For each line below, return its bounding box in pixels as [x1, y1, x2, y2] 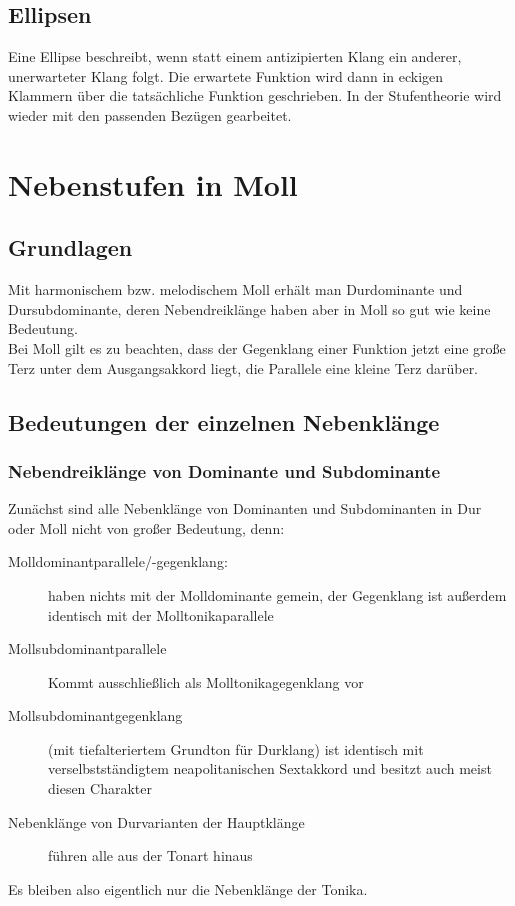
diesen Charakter [48, 778, 152, 799]
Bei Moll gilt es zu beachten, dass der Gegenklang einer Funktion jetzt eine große [8, 337, 506, 358]
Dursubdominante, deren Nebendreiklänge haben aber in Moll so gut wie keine [8, 298, 491, 319]
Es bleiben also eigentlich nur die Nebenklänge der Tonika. [8, 878, 368, 899]
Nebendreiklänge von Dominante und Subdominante [8, 458, 441, 483]
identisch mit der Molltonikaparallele [48, 604, 274, 625]
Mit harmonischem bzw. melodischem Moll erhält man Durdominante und [8, 279, 463, 300]
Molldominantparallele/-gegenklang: [8, 551, 228, 572]
